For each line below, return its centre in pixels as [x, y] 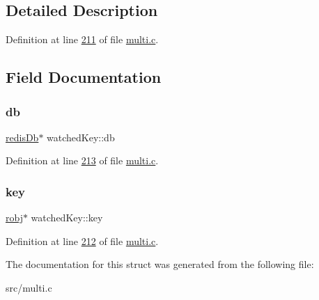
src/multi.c [29, 287]
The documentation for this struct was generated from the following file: [160, 264]
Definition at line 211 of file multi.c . [82, 39]
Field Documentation [84, 77]
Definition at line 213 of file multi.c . [82, 160]
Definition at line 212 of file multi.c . [82, 240]
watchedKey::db [81, 137]
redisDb [22, 137]
